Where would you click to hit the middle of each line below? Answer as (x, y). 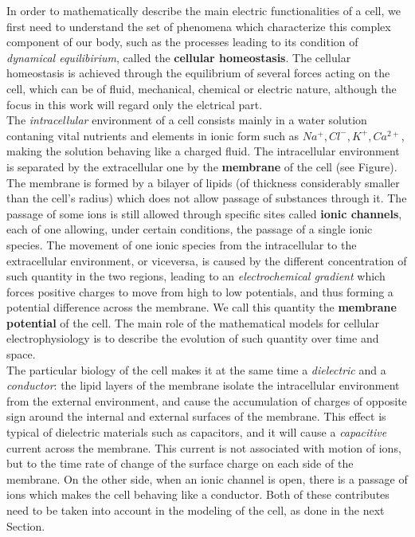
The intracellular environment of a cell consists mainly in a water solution (187, 120)
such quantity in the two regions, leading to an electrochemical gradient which (196, 276)
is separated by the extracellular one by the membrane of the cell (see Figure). (202, 166)
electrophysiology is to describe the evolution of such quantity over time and (193, 338)
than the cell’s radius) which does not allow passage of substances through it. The (207, 198)
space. (21, 354)
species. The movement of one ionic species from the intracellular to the (182, 244)
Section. (26, 525)
